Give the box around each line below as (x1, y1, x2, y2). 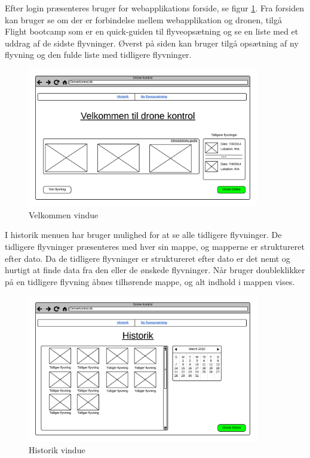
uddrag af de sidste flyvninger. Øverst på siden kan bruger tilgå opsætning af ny (5, 36, 299, 49)
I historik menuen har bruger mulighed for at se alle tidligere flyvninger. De (5, 228, 282, 241)
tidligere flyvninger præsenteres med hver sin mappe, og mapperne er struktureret (5, 240, 305, 253)
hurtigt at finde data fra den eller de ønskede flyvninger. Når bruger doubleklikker (5, 264, 305, 276)
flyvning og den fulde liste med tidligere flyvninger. (5, 48, 192, 61)
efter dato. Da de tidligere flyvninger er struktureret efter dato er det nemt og (5, 252, 290, 264)
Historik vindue (29, 444, 85, 456)
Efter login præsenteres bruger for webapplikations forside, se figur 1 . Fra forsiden (5, 2, 305, 14)
